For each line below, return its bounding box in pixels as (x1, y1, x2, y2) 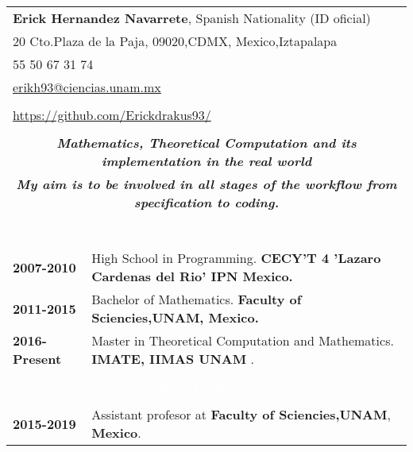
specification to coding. (133, 193, 280, 211)
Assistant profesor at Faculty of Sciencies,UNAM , (91, 405, 391, 423)
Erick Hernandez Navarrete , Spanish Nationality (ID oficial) (13, 9, 371, 27)
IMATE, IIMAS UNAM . (91, 350, 255, 368)
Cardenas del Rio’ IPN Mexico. (91, 267, 293, 285)
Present (13, 350, 62, 368)
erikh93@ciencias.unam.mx (13, 78, 161, 96)
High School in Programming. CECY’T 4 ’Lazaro (91, 249, 381, 267)
